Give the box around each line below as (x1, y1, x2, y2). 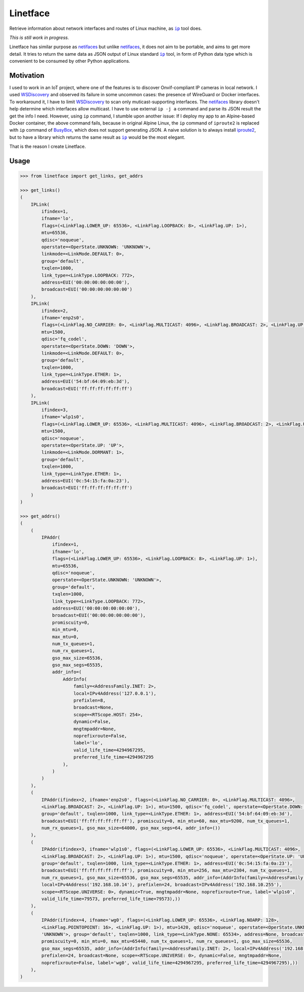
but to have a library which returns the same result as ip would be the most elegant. (9, 134, 185, 140)
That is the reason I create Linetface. (9, 143, 86, 149)
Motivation (9, 71, 45, 80)
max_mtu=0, (52, 633, 80, 640)
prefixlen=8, (73, 698, 106, 703)
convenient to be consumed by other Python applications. (9, 58, 130, 64)
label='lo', (73, 740, 103, 746)
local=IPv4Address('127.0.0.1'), (73, 690, 157, 696)
